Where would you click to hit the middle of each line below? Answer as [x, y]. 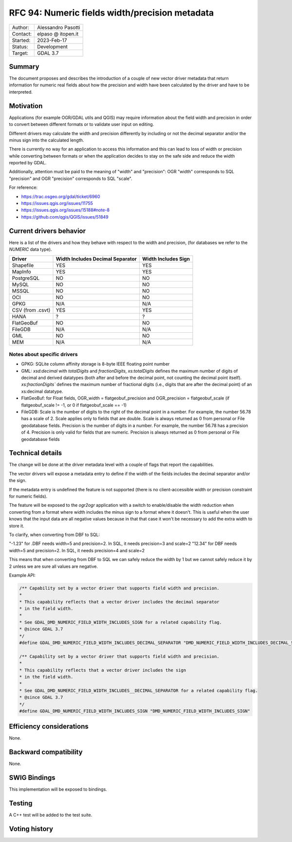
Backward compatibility [46, 752]
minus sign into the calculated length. [46, 140]
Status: [20, 46]
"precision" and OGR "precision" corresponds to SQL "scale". [71, 179]
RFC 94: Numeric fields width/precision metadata [111, 13]
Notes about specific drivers [43, 354]
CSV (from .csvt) [31, 310]
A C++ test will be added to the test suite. [51, 815]
